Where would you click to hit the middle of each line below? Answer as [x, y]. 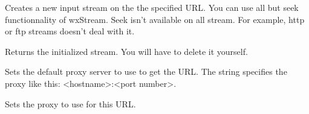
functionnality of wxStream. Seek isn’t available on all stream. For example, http [155, 19]
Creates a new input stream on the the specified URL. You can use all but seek [152, 7]
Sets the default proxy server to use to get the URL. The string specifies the [146, 71]
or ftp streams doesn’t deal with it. [70, 31]
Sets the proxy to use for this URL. [70, 103]
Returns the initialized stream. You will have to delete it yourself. [126, 51]
